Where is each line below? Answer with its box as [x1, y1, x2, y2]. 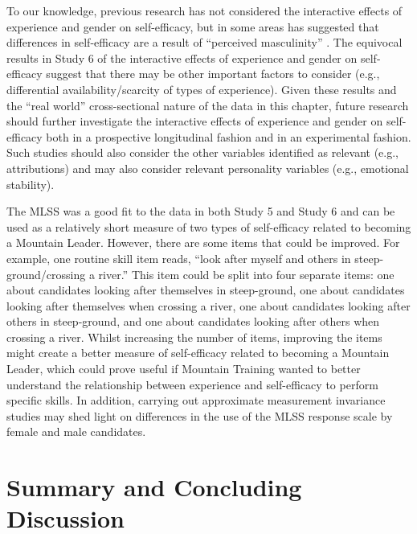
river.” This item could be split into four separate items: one [98, 265, 395, 282]
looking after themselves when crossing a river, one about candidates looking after [6, 297, 411, 314]
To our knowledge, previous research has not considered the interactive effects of [6, 2, 403, 18]
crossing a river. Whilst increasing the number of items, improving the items [6, 328, 382, 345]
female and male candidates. [6, 423, 146, 440]
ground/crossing [6, 265, 86, 282]
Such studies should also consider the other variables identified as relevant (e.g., [6, 144, 399, 161]
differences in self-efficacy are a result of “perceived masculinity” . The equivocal [6, 34, 403, 51]
